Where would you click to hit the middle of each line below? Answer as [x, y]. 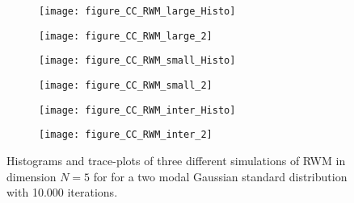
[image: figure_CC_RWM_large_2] [126, 36]
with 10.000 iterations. [62, 192]
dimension [32, 176]
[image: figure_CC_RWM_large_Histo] [137, 11]
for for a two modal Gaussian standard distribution [220, 176]
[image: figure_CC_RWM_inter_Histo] [137, 110]
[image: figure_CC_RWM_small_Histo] [137, 61]
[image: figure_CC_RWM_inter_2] [126, 135]
